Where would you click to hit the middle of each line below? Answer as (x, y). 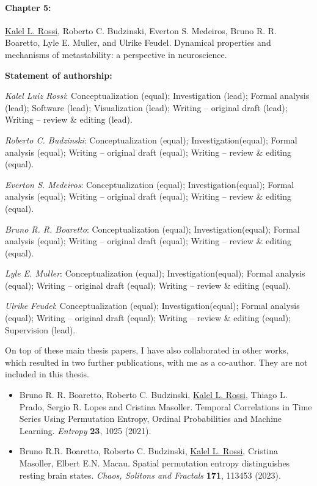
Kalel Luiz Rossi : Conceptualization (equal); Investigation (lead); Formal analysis (157, 96)
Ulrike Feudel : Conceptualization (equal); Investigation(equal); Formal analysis (152, 306)
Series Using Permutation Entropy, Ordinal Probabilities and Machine (151, 419)
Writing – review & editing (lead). (69, 119)
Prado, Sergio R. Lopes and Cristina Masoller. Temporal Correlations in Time (166, 406)
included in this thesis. (47, 374)
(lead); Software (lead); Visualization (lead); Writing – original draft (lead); (146, 107)
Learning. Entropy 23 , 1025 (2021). (85, 430)
